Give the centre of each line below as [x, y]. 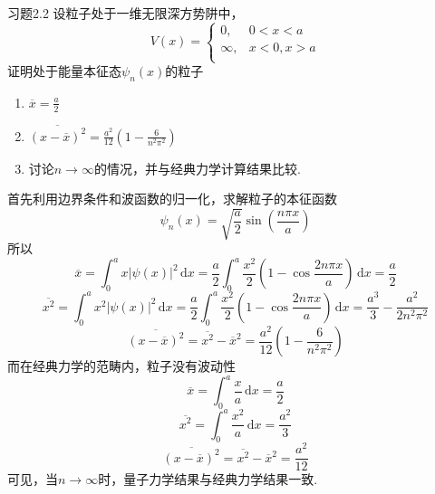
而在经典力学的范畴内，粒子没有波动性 [121, 366]
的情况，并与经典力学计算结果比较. [197, 168]
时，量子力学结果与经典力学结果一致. [208, 479]
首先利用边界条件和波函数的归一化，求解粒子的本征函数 [172, 199]
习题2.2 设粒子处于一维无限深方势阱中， [126, 13]
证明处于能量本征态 [64, 71]
